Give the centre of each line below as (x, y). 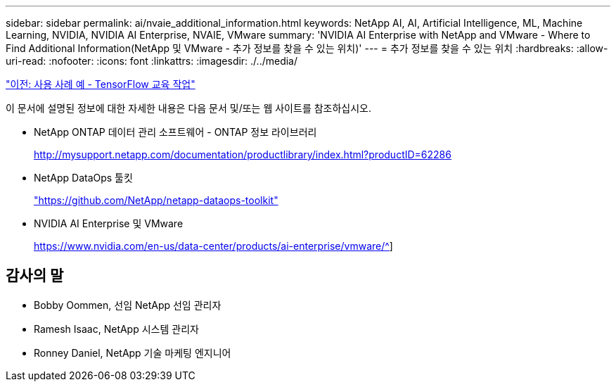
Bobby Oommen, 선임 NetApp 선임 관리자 (128, 305)
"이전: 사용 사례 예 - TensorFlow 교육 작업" (101, 84)
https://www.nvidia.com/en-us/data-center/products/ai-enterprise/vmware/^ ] (213, 246)
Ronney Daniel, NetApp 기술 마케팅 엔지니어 (133, 353)
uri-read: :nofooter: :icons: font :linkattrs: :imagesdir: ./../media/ (152, 61)
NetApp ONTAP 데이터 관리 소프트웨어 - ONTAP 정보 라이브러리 (175, 132)
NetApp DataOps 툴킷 (83, 178)
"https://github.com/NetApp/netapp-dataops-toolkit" (156, 200)
